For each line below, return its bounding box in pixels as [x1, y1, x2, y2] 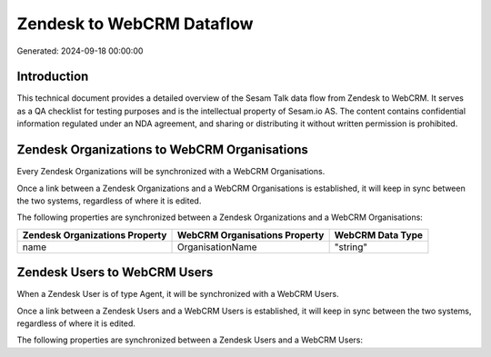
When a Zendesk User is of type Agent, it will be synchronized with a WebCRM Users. [16, 289, 340, 300]
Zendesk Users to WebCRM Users [16, 264, 214, 281]
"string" [334, 241, 368, 253]
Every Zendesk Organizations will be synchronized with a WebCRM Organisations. [16, 166, 326, 177]
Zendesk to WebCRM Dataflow [16, 14, 254, 34]
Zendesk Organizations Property [22, 228, 167, 241]
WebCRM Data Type [334, 228, 423, 241]
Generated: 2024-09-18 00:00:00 [16, 45, 144, 56]
